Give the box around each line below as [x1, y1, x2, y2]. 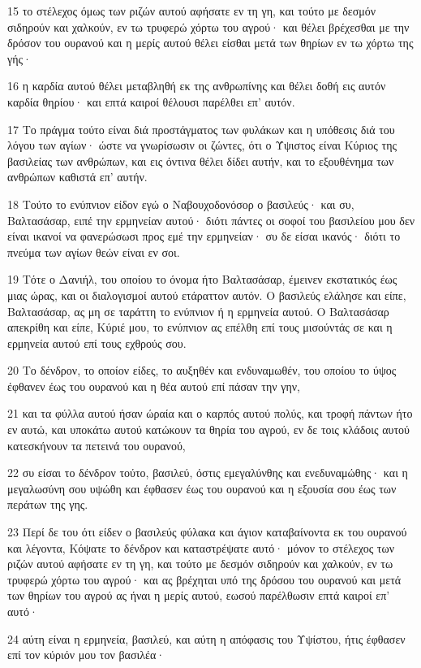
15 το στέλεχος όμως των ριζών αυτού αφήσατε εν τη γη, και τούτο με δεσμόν [7, 2, 376, 19]
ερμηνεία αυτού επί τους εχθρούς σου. [7, 334, 187, 351]
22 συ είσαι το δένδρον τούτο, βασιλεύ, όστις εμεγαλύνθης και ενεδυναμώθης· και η [7, 464, 408, 481]
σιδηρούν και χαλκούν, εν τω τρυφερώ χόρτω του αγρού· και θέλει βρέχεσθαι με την [7, 18, 410, 35]
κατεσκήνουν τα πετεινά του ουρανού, [7, 436, 186, 453]
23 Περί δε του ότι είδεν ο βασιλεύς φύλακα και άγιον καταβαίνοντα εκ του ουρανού [7, 523, 407, 540]
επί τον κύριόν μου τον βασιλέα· [7, 646, 165, 663]
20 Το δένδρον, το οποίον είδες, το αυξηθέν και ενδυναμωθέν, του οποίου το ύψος [7, 362, 397, 379]
